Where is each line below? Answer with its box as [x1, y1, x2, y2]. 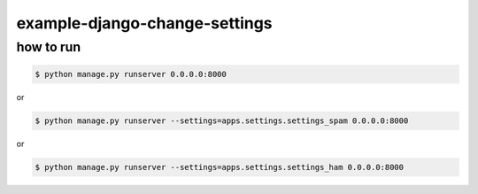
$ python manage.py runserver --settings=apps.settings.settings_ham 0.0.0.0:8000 [35, 162, 405, 172]
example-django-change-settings [16, 13, 274, 33]
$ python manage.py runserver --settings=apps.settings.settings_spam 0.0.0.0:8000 [35, 115, 409, 126]
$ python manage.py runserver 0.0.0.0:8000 [35, 69, 227, 79]
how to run [16, 39, 81, 55]
